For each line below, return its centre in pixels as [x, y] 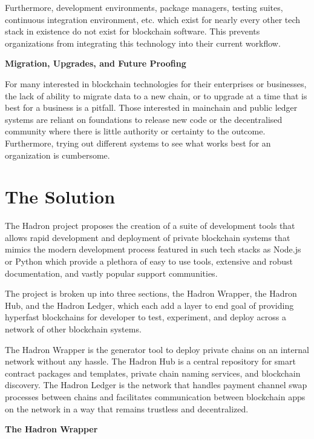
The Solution [60, 196]
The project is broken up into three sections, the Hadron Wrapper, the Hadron [151, 293]
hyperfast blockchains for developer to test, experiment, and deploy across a [146, 317]
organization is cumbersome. [57, 155]
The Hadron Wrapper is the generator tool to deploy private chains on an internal [157, 349]
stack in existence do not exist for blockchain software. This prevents [132, 31]
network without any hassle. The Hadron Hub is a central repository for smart [150, 361]
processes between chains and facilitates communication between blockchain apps [155, 396]
